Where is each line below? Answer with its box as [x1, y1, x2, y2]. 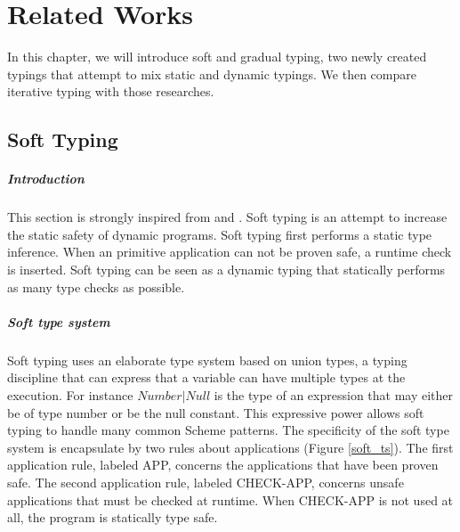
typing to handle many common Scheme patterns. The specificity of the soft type [7, 421, 449, 439]
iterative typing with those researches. [7, 82, 214, 101]
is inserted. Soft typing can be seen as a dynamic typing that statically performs [7, 260, 446, 279]
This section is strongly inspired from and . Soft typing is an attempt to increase [7, 208, 448, 226]
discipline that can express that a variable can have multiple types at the [7, 368, 406, 387]
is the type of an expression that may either [214, 385, 454, 404]
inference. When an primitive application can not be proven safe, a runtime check [7, 242, 452, 261]
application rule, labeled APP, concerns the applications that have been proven [7, 455, 439, 474]
